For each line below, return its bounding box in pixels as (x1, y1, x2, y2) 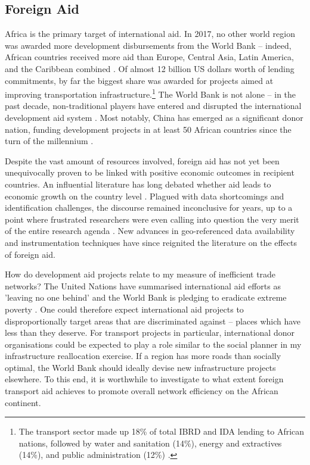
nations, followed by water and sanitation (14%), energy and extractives (18, 436, 282, 449)
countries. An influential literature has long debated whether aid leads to (5, 177, 271, 190)
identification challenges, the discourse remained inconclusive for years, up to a (5, 201, 293, 214)
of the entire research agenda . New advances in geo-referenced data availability (5, 224, 295, 237)
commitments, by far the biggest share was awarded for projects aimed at (5, 74, 274, 86)
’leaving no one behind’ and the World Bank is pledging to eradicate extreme (5, 291, 287, 304)
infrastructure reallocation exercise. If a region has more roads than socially (5, 349, 281, 362)
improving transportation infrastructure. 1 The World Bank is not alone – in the (5, 86, 296, 100)
